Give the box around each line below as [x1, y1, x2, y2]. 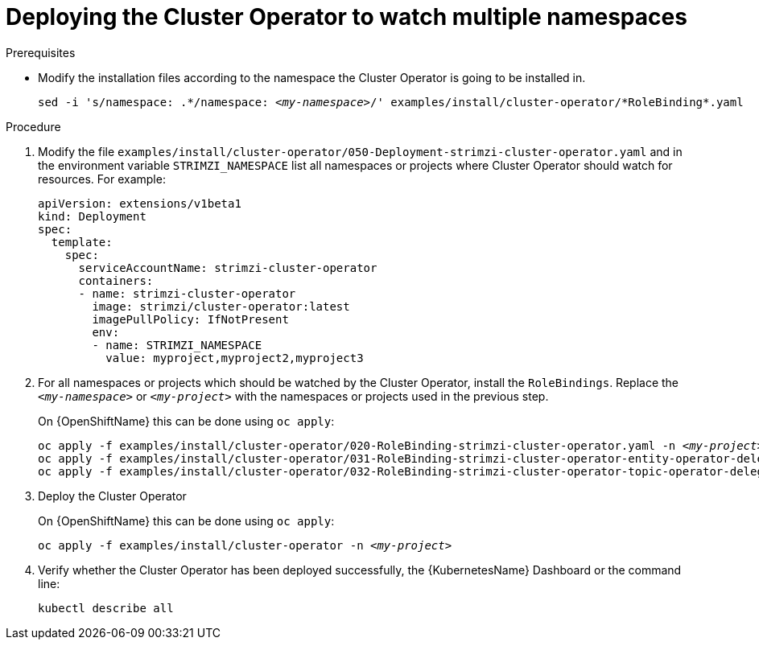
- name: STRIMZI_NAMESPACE [92, 338, 262, 352]
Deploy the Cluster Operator [38, 488, 187, 503]
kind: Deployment [38, 209, 146, 223]
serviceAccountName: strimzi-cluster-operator [78, 261, 377, 274]
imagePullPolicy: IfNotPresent [92, 312, 289, 326]
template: [51, 235, 113, 249]
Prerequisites [6, 45, 76, 60]
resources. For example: [38, 171, 166, 186]
